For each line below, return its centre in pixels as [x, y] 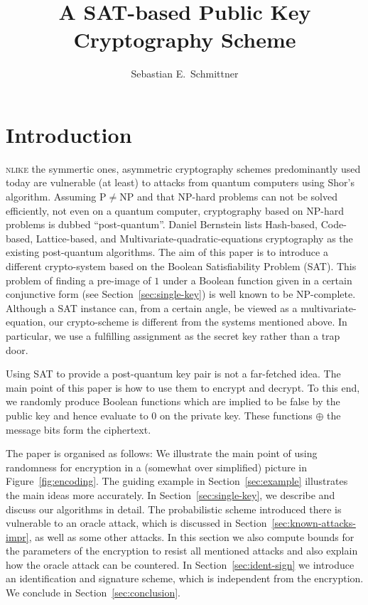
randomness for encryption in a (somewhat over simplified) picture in [157, 467]
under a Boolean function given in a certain [257, 280]
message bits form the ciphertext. [79, 429]
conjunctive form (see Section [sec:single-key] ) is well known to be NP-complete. [181, 294]
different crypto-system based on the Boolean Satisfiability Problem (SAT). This [181, 266]
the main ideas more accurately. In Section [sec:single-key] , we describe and [171, 494]
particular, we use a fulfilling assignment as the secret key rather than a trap [173, 335]
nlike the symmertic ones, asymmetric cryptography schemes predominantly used [183, 168]
